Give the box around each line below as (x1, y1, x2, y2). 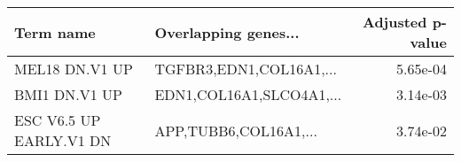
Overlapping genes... (154, 21, 300, 42)
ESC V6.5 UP (14, 110, 101, 130)
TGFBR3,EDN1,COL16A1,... (154, 58, 337, 79)
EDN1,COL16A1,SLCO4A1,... (154, 84, 342, 104)
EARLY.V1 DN (14, 130, 112, 150)
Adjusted (362, 12, 427, 32)
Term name (14, 21, 96, 42)
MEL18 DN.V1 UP (14, 58, 133, 79)
